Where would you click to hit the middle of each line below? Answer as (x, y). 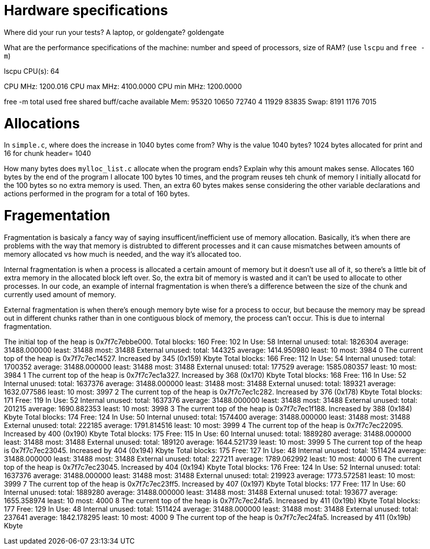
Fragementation (57, 215)
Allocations (42, 123)
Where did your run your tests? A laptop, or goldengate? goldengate (114, 32)
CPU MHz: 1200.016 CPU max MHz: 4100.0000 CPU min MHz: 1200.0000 (123, 86)
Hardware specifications (86, 10)
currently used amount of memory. (60, 294)
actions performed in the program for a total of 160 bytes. (97, 194)
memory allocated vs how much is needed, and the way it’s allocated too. (123, 254)
